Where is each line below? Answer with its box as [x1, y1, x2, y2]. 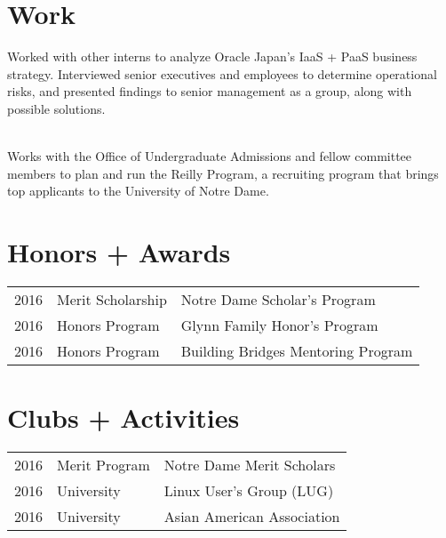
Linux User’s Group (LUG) [163, 480, 334, 502]
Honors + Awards [7, 234, 231, 270]
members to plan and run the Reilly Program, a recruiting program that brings [7, 164, 439, 182]
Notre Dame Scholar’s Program [180, 289, 376, 309]
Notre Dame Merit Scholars [163, 454, 336, 476]
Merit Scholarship [57, 289, 167, 309]
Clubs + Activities [7, 399, 240, 436]
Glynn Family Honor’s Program [180, 315, 378, 335]
